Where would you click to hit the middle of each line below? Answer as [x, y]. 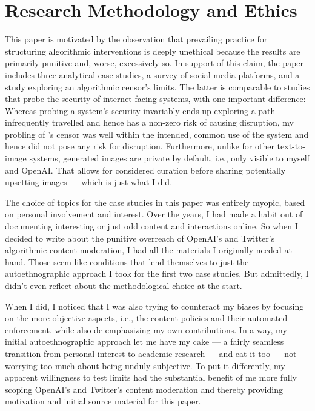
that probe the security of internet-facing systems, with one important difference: [155, 99]
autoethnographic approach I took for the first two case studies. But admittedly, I [157, 273]
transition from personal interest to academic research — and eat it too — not [151, 353]
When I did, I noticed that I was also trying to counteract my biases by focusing [154, 306]
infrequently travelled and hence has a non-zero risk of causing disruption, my [149, 122]
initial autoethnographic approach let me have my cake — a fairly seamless [144, 341]
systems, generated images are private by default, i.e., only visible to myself [169, 158]
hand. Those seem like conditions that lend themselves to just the [127, 261]
